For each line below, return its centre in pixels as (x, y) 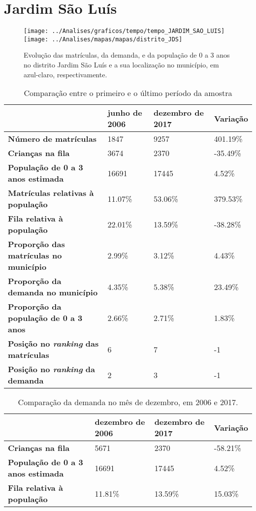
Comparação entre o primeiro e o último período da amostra (128, 93)
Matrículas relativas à (51, 193)
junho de (125, 113)
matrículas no (35, 255)
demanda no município (53, 292)
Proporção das (36, 244)
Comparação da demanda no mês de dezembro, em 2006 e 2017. (128, 402)
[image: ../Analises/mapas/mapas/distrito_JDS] (103, 39)
